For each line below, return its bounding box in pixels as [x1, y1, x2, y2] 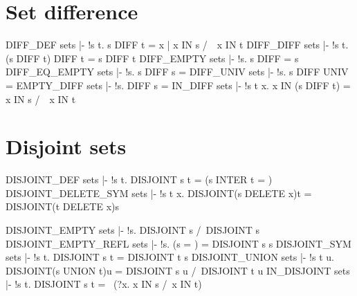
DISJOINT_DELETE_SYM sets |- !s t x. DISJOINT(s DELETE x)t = [6, 185, 312, 200]
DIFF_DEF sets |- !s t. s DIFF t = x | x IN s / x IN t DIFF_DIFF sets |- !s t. [6, 37, 349, 52]
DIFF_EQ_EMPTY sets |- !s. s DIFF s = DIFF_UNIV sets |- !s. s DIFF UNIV [6, 64, 349, 79]
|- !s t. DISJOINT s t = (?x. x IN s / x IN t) [6, 277, 202, 291]
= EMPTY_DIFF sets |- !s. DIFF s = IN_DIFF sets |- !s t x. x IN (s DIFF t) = [6, 77, 351, 92]
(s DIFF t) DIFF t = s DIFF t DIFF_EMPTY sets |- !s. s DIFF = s [6, 50, 299, 65]
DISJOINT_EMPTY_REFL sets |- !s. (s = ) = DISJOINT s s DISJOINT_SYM [6, 236, 351, 250]
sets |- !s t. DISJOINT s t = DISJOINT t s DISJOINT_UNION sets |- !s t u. [6, 250, 334, 264]
